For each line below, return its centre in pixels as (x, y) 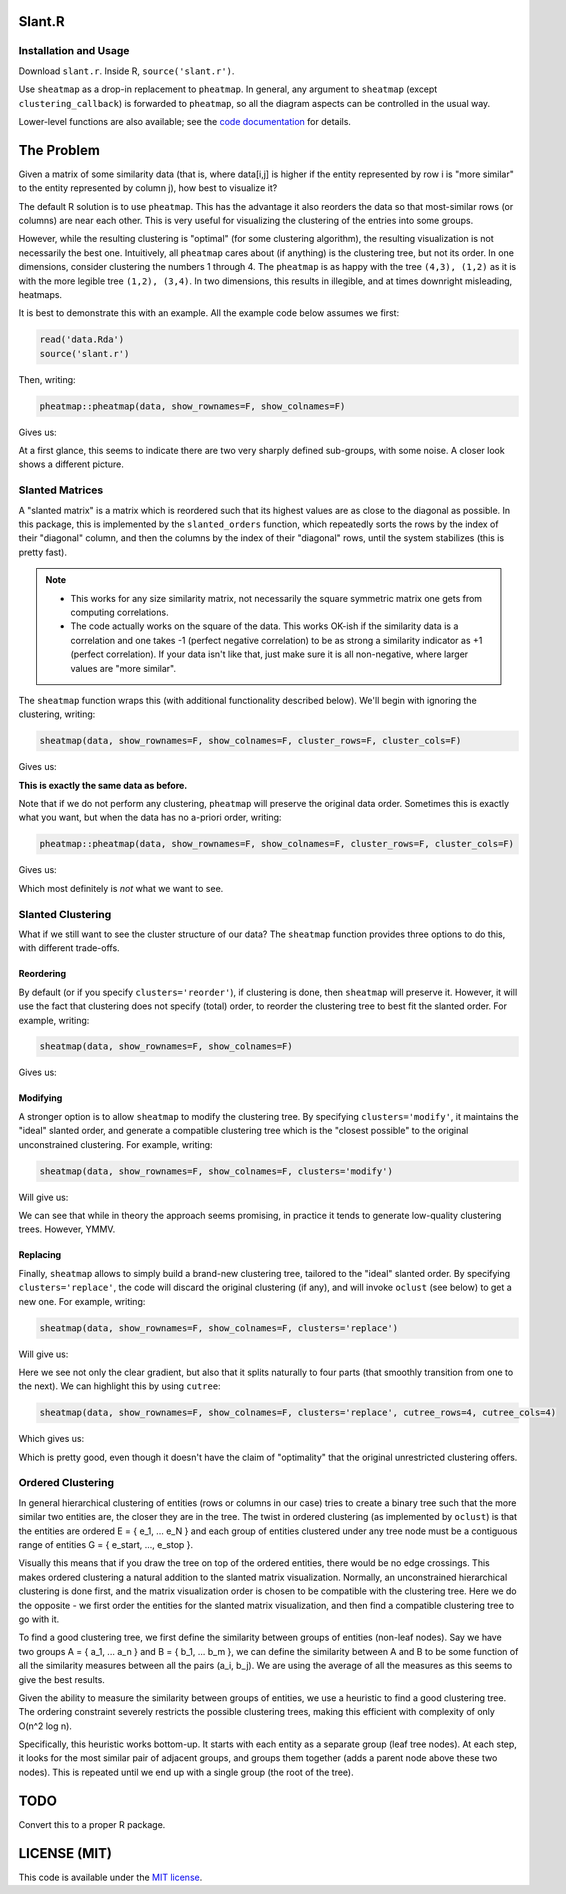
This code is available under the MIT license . (110, 1877)
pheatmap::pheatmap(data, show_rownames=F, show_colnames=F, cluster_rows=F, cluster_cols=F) (277, 844)
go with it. (39, 1619)
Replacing (40, 1255)
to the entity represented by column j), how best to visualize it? (148, 188)
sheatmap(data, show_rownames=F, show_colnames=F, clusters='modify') (216, 1171)
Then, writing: (47, 379)
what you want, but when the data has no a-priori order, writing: (150, 817)
